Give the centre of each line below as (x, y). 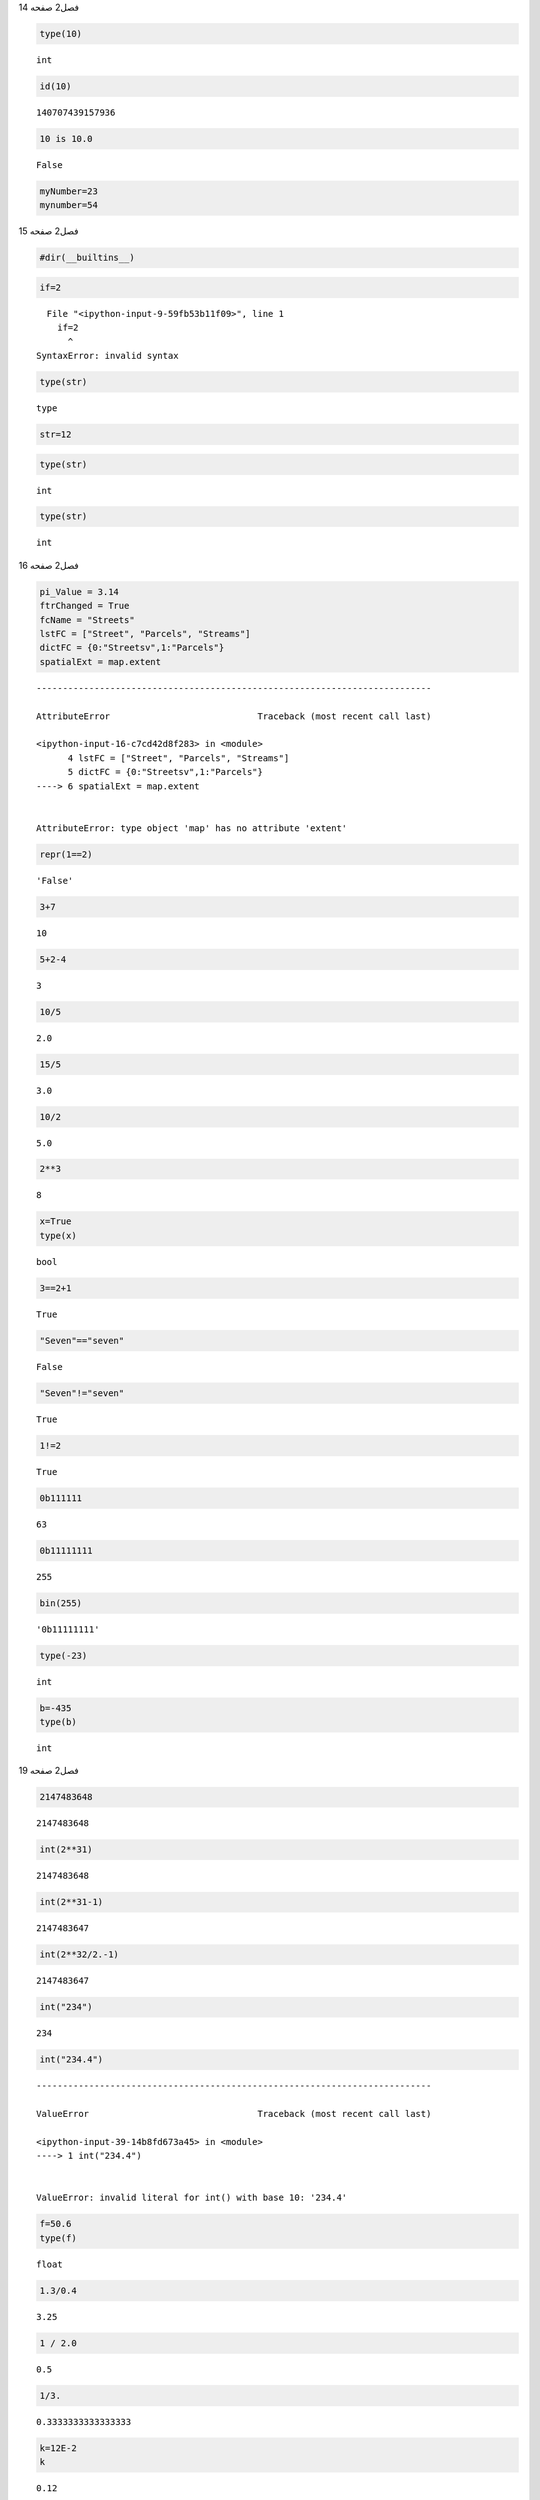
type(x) (58, 1235)
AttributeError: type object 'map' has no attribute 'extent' (192, 828)
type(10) (61, 33)
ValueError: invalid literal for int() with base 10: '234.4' (192, 2198)
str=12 (55, 434)
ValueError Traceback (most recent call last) (234, 2113)
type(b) (58, 1721)
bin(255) (61, 1603)
